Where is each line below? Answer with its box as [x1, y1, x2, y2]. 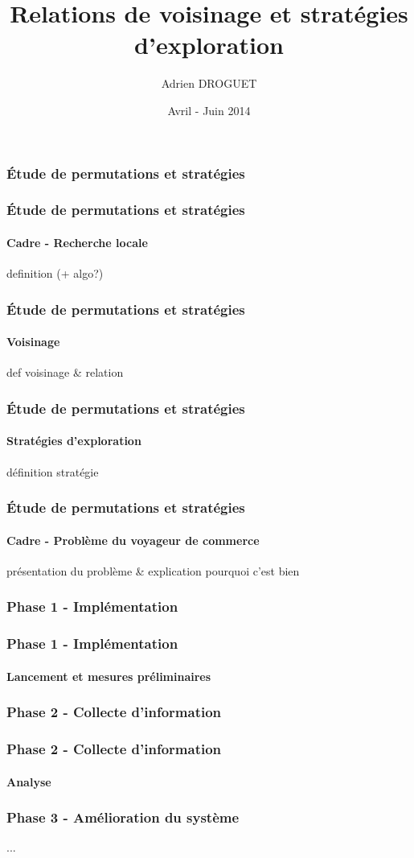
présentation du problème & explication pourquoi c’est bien [6, 562, 300, 579]
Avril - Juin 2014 [167, 101, 251, 118]
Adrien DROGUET [161, 75, 257, 92]
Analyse [6, 773, 51, 790]
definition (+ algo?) [6, 265, 104, 282]
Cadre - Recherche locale [6, 233, 148, 250]
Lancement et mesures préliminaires [6, 667, 211, 684]
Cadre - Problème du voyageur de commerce [6, 531, 260, 548]
